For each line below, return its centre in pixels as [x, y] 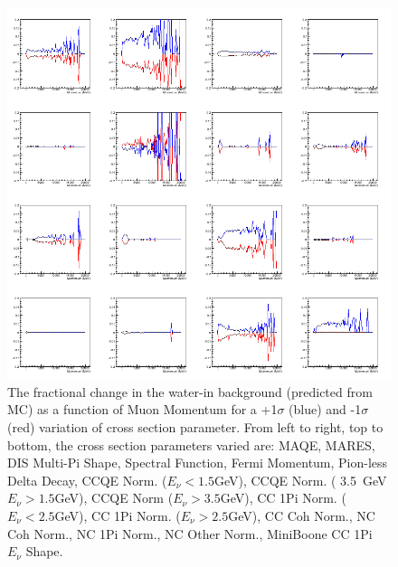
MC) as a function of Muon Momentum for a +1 [142, 409]
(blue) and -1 [325, 409]
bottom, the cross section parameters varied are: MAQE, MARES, [191, 444]
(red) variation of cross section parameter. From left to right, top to [195, 426]
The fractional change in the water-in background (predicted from [190, 391]
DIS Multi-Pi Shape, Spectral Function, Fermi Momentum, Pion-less [198, 463]
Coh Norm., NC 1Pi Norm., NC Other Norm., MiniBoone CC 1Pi [190, 533]
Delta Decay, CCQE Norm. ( [87, 480]
